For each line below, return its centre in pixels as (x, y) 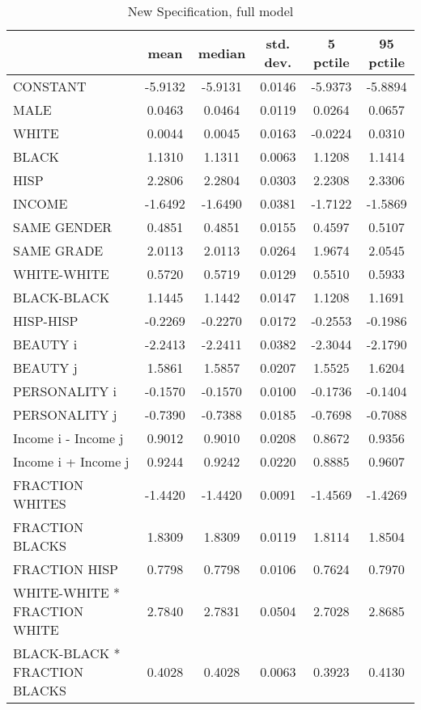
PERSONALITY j (65, 414)
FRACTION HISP (66, 569)
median (222, 53)
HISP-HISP (46, 321)
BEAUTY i (45, 344)
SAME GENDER (63, 227)
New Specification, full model (210, 11)
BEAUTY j (45, 368)
